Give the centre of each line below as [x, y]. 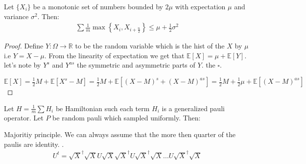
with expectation [200, 6]
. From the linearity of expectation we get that [114, 55]
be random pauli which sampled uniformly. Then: [127, 118]
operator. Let [24, 118]
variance [16, 16]
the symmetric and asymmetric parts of [136, 65]
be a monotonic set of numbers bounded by [98, 6]
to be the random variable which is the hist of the [150, 46]
